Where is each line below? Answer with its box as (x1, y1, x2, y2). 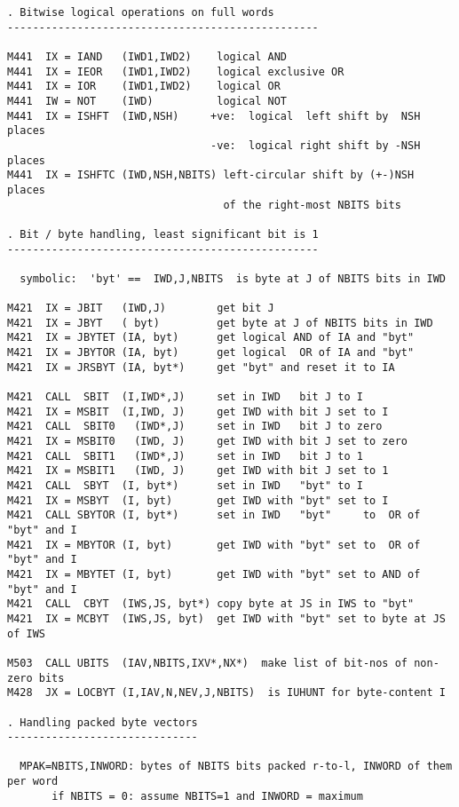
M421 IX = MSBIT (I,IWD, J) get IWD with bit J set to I (7, 405, 389, 418)
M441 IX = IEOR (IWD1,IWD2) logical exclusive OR (7, 65, 344, 78)
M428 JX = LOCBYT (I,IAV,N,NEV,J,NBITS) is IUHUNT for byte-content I (7, 686, 446, 700)
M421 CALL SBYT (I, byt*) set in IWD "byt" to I (7, 479, 363, 492)
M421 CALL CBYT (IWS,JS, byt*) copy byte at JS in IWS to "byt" (7, 597, 415, 611)
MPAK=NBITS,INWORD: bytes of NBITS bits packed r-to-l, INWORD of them (20, 760, 453, 773)
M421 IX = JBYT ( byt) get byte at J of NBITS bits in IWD (7, 316, 433, 329)
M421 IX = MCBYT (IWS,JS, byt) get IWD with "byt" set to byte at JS (7, 612, 446, 625)
